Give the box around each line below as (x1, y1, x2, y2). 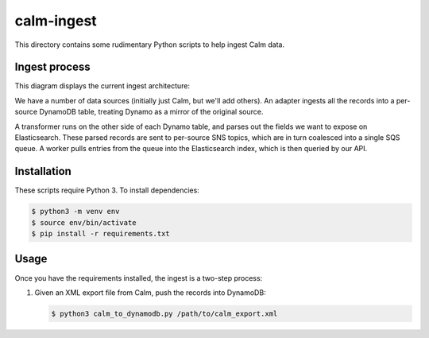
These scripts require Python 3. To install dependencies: (14, 185, 200, 195)
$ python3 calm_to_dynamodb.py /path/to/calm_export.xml (51, 309, 278, 318)
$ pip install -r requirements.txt (31, 229, 170, 239)
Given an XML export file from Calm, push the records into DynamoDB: (34, 287, 266, 297)
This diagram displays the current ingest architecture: (14, 81, 191, 91)
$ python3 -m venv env (31, 207, 120, 216)
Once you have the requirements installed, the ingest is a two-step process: (14, 273, 263, 282)
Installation (14, 165, 71, 178)
